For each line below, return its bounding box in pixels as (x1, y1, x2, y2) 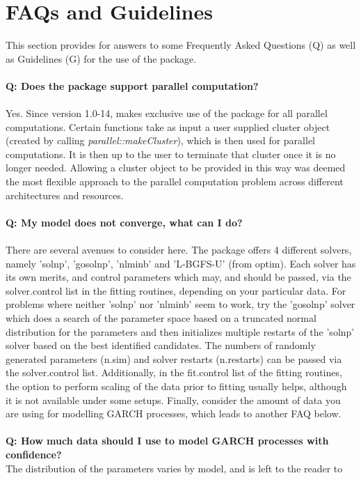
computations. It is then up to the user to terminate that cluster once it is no (6, 146, 336, 161)
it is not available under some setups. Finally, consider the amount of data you (6, 392, 341, 407)
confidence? (6, 447, 62, 461)
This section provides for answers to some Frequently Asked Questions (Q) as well (6, 38, 356, 52)
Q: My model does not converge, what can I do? (6, 215, 243, 229)
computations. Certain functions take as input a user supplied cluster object (6, 119, 330, 134)
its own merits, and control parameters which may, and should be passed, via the (6, 270, 351, 284)
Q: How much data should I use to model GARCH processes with (6, 433, 329, 448)
